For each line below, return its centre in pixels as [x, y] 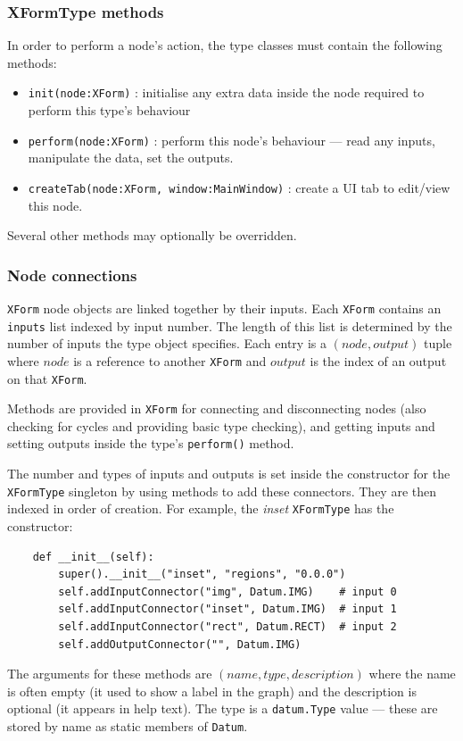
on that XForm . [47, 378]
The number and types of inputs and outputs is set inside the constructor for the [229, 474]
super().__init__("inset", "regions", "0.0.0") [202, 574]
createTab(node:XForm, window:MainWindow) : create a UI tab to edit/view [239, 187]
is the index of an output [378, 360]
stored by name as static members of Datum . [128, 726]
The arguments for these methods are [110, 674]
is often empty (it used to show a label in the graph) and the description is [212, 691]
